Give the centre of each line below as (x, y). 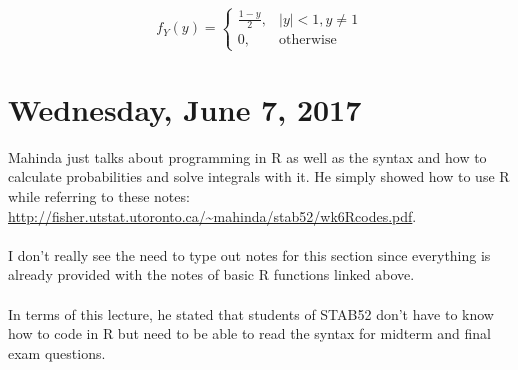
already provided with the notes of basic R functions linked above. (211, 274)
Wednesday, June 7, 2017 (185, 108)
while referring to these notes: (99, 196)
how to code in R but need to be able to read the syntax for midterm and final (249, 333)
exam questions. (57, 352)
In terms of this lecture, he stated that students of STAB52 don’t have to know (251, 313)
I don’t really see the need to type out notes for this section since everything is (249, 254)
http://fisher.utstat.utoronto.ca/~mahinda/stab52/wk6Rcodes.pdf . (212, 215)
